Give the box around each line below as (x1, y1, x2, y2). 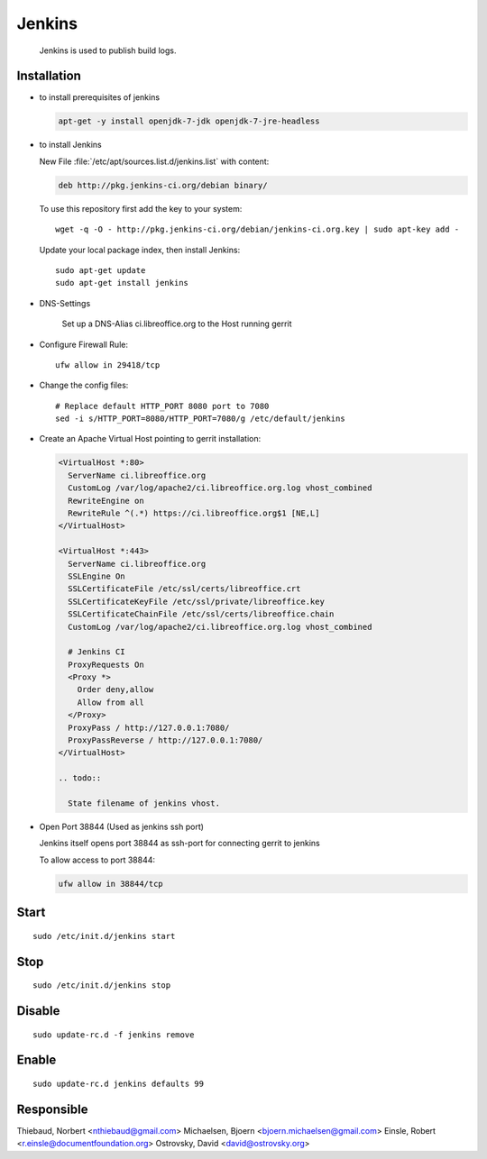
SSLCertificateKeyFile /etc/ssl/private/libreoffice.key (68, 596, 325, 607)
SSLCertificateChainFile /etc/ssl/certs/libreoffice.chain (68, 609, 335, 619)
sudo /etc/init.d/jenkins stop (32, 981, 171, 990)
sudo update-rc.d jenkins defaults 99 (32, 1078, 205, 1089)
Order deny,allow (77, 685, 154, 695)
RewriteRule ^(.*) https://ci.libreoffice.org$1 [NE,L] (68, 508, 320, 518)
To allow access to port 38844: (39, 854, 156, 865)
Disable (16, 1003, 60, 1018)
